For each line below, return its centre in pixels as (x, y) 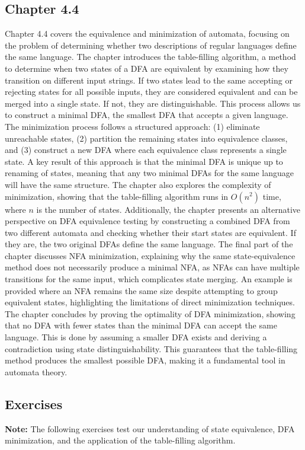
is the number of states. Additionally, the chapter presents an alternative (168, 209)
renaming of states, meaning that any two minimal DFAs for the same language (150, 173)
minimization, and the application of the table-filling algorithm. (120, 440)
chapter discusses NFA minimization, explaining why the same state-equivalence (150, 255)
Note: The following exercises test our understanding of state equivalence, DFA (150, 428)
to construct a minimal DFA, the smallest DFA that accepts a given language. (147, 115)
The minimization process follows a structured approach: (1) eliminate (132, 126)
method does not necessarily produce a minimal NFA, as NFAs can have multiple (152, 267)
